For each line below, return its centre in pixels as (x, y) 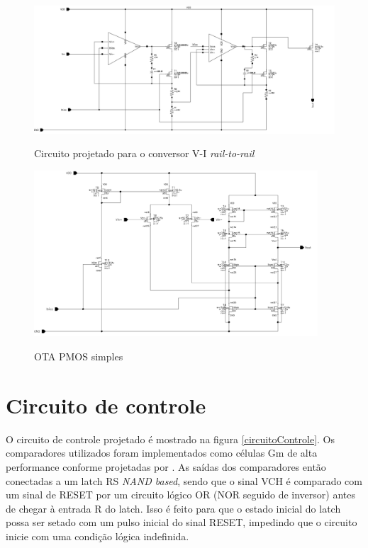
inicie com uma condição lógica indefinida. (97, 536)
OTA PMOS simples (79, 356)
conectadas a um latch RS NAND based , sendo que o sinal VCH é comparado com (184, 480)
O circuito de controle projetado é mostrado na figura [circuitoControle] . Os (171, 439)
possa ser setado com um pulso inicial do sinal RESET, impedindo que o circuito (182, 522)
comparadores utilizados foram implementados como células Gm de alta (162, 453)
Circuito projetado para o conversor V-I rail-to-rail (144, 153)
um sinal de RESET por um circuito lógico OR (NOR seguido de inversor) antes (180, 495)
